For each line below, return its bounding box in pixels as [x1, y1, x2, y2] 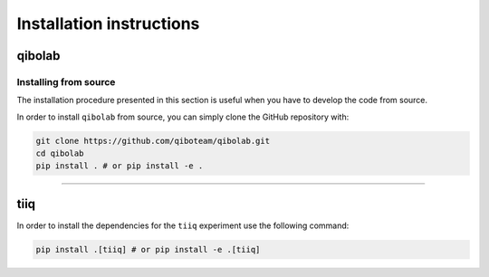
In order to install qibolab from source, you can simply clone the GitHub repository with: [16, 111, 350, 122]
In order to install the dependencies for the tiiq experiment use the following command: [16, 220, 350, 231]
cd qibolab [35, 148, 84, 158]
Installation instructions [16, 14, 200, 33]
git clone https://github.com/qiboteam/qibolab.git [35, 136, 271, 146]
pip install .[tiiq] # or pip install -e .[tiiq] [35, 244, 261, 254]
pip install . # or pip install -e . [35, 161, 204, 171]
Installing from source [16, 75, 116, 88]
